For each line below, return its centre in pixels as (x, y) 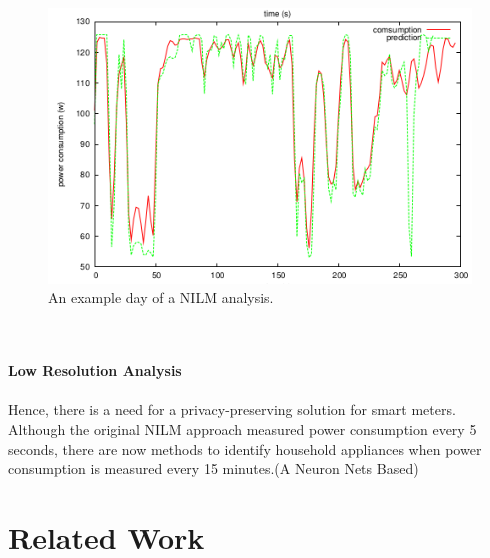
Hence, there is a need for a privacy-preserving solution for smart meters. (232, 409)
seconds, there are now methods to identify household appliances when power (245, 448)
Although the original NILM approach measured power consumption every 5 (242, 429)
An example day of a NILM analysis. (161, 297)
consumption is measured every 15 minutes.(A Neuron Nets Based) (213, 468)
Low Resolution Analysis (95, 370)
